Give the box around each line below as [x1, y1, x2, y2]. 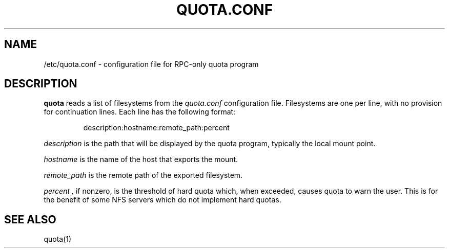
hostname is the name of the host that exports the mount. [44, 155, 238, 164]
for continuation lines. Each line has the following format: [44, 107, 236, 117]
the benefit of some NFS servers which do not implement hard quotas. [44, 195, 281, 204]
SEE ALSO [4, 213, 56, 226]
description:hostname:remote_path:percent [83, 123, 230, 132]
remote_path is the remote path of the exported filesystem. [44, 171, 243, 180]
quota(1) [44, 235, 72, 244]
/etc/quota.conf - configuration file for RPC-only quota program [44, 59, 259, 68]
